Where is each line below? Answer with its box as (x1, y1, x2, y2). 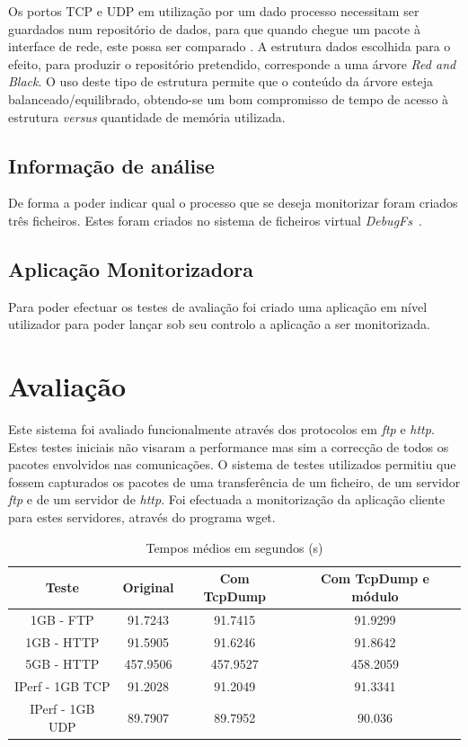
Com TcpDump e (321, 569, 429, 588)
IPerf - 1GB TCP (14, 677, 110, 696)
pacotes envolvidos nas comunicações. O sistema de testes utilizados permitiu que (8, 455, 456, 474)
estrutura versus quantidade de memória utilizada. (8, 107, 286, 126)
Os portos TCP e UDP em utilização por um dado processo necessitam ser (8, 2, 419, 20)
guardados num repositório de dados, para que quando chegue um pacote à (8, 19, 420, 38)
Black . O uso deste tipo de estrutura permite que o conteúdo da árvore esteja (8, 72, 434, 91)
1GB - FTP (30, 609, 94, 628)
